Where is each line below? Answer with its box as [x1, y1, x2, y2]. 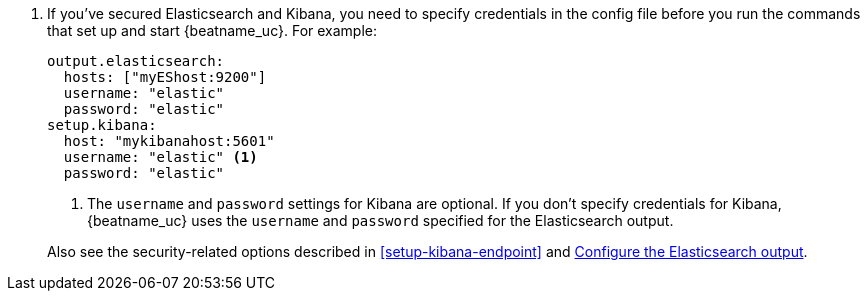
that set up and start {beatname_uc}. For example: [47, 22, 378, 39]
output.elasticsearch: [47, 53, 225, 69]
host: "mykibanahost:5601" [63, 133, 275, 149]
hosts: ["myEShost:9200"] [63, 69, 267, 85]
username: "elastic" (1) [63, 149, 258, 165]
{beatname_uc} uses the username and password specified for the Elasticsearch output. [87, 212, 674, 229]
